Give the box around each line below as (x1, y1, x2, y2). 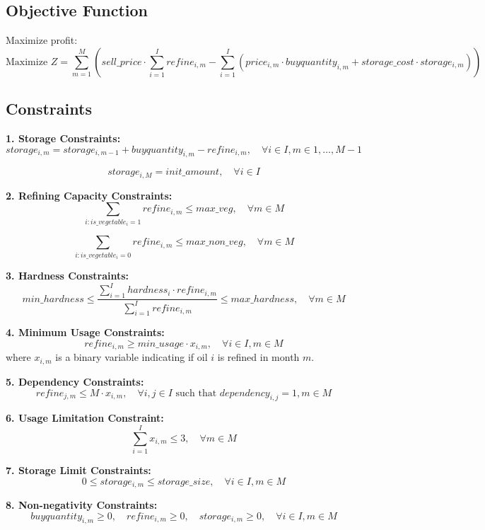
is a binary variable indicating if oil (55, 350, 208, 364)
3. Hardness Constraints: (6, 268, 129, 283)
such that (175, 388, 217, 398)
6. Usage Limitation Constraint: (6, 410, 164, 425)
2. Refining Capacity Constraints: (6, 188, 173, 202)
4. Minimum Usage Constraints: (6, 325, 165, 340)
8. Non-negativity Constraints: (6, 497, 158, 512)
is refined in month (217, 350, 300, 364)
